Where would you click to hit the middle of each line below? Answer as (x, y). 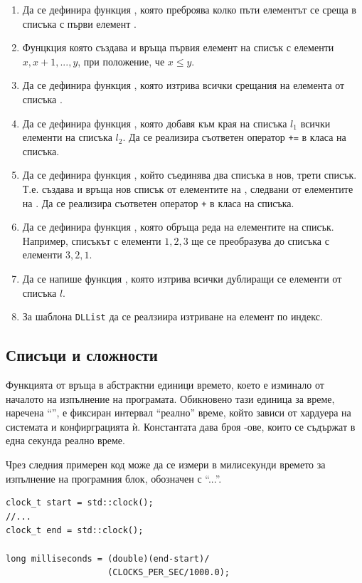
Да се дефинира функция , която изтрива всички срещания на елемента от (183, 85)
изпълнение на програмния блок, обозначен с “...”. (114, 478)
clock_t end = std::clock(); (75, 531)
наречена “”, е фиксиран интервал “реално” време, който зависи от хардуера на (179, 413)
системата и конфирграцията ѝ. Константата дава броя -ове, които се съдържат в (181, 426)
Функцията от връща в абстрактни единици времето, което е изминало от (165, 385)
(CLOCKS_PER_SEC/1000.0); (169, 573)
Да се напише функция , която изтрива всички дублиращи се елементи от (182, 279)
